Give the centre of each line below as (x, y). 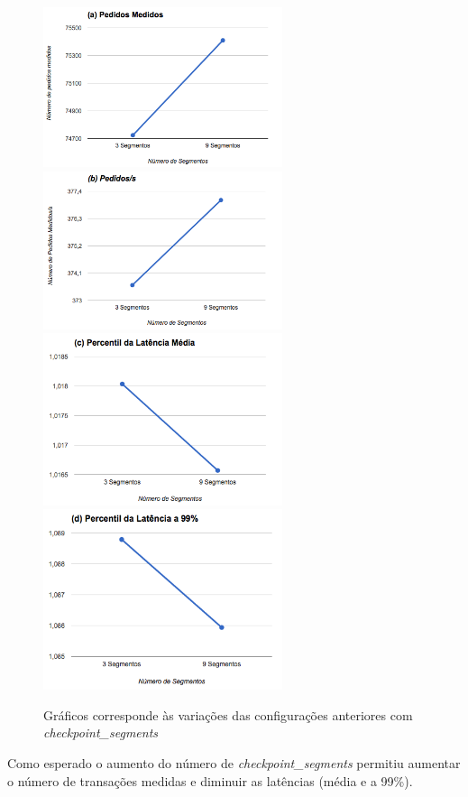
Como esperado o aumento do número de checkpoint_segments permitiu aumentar (234, 762)
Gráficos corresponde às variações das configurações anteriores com (228, 714)
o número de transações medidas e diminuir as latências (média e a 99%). (210, 780)
